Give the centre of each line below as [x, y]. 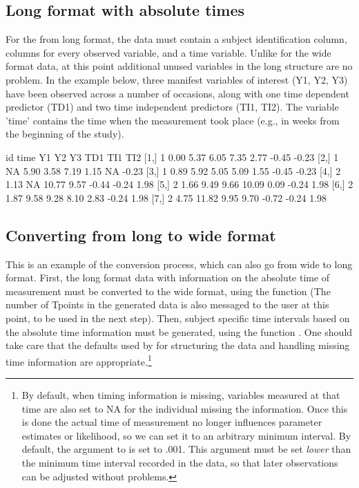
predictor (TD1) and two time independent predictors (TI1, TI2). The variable [172, 107]
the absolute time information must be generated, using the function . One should [179, 331]
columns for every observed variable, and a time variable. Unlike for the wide [168, 52]
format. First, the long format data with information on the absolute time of [168, 278]
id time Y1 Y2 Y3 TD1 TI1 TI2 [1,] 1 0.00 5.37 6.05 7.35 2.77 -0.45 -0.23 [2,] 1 [172, 157]
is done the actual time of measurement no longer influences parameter [172, 422]
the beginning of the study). [65, 134]
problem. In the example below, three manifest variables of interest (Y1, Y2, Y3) [177, 79]
